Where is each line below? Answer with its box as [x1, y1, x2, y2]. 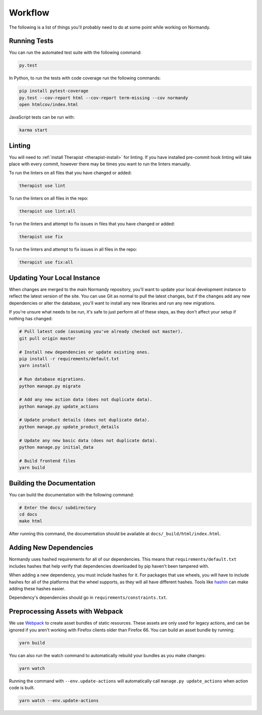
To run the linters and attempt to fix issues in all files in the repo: [9, 246, 137, 252]
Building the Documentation [9, 479, 96, 487]
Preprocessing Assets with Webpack [9, 608, 123, 616]
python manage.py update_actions [19, 403, 99, 409]
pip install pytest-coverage [19, 88, 89, 94]
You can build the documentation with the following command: [9, 491, 134, 498]
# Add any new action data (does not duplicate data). [19, 397, 152, 402]
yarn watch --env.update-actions [19, 698, 99, 703]
